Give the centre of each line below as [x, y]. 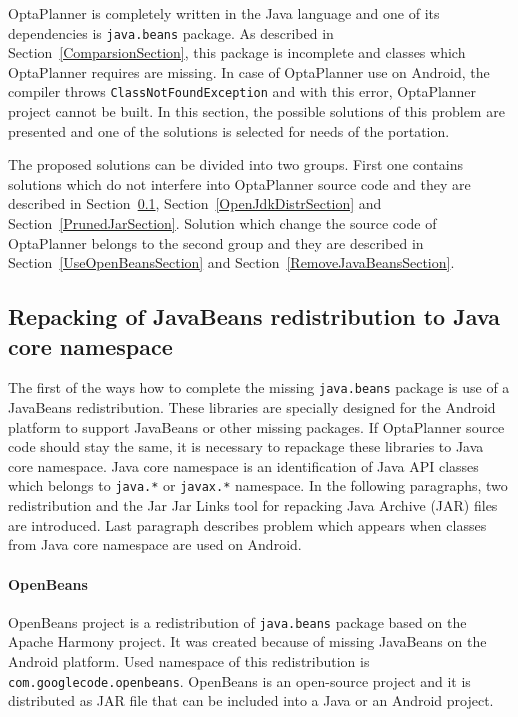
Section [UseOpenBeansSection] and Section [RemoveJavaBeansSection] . [231, 262]
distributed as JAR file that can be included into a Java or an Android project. [251, 700]
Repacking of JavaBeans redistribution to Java [254, 316]
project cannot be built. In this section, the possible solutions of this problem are [256, 111]
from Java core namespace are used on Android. [155, 544]
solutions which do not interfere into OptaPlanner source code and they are [239, 183]
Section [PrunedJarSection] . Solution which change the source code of [222, 223]
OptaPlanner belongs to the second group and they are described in [216, 242]
